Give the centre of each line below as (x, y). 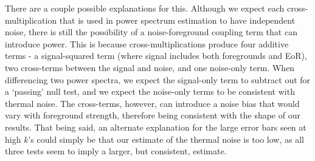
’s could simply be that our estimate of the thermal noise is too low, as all (166, 139)
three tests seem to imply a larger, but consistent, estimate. (116, 151)
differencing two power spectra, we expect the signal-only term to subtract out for (158, 79)
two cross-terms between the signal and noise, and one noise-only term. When (150, 67)
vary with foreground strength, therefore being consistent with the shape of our (153, 115)
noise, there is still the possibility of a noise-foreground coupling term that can (151, 32)
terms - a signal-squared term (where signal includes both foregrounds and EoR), (156, 56)
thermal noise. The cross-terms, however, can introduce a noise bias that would (152, 103)
